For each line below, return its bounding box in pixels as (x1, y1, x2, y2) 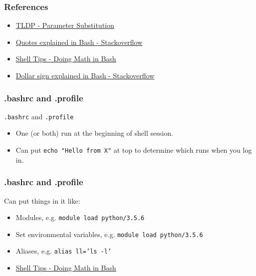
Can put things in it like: (4, 195, 80, 206)
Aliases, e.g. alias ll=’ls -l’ (15, 246, 112, 256)
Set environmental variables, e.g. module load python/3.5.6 (15, 229, 203, 239)
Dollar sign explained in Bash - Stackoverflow (15, 70, 155, 80)
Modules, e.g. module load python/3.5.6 (15, 212, 145, 223)
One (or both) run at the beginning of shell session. (15, 128, 173, 138)
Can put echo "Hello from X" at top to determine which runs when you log (15, 145, 252, 155)
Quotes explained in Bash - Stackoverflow (15, 36, 143, 47)
